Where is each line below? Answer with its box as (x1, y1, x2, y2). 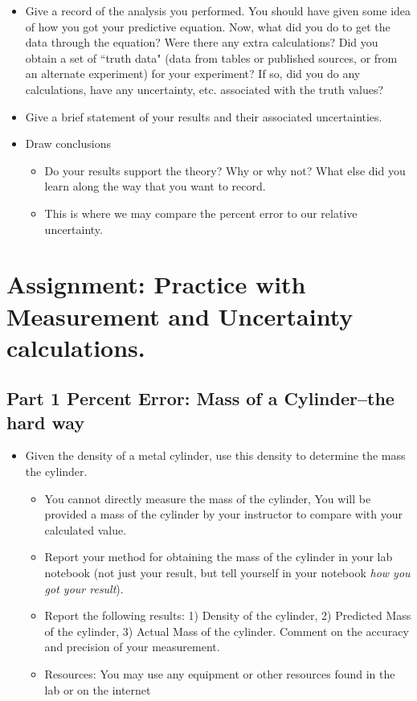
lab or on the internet (44, 681, 151, 698)
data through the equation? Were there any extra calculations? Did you (25, 34, 378, 51)
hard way (6, 409, 85, 434)
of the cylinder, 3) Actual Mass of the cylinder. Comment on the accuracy (44, 622, 409, 639)
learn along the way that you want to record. (44, 178, 266, 195)
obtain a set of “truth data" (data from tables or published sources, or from (25, 49, 398, 66)
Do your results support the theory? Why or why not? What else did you (44, 162, 406, 178)
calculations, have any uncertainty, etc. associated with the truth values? (25, 80, 384, 97)
